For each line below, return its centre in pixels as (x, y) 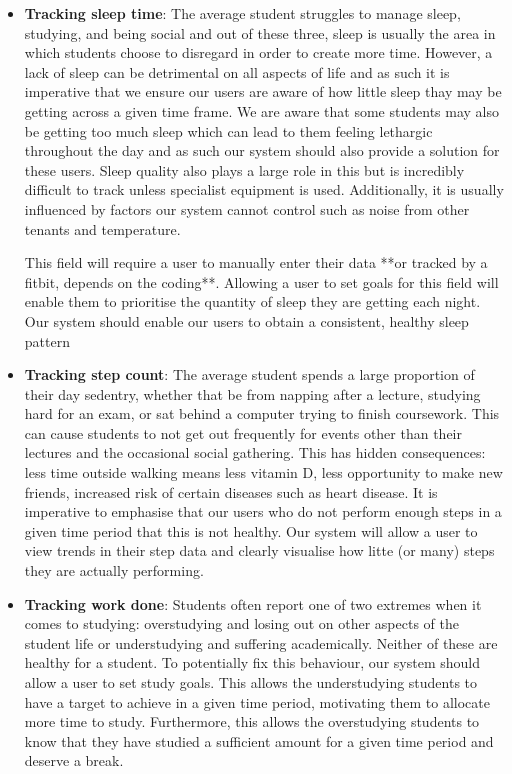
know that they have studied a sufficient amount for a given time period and (259, 740)
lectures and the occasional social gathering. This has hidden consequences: (255, 452)
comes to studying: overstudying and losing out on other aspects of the (241, 623)
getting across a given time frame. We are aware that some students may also (261, 110)
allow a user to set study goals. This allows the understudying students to (251, 682)
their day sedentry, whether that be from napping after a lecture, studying (252, 393)
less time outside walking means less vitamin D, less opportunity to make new (263, 472)
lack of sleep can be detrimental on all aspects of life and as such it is (237, 71)
